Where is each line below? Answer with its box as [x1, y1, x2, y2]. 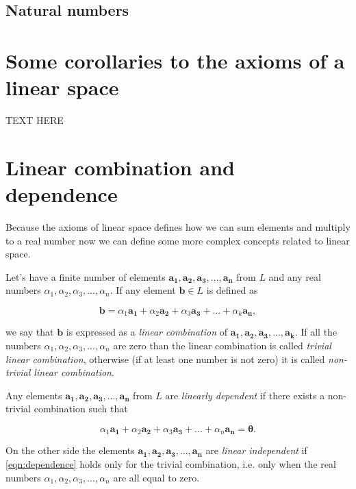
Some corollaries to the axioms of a [5, 46, 345, 74]
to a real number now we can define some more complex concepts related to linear [5, 233, 350, 247]
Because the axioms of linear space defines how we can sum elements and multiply [5, 220, 351, 234]
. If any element [110, 283, 176, 297]
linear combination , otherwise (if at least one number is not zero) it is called [5, 351, 325, 366]
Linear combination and [5, 153, 235, 181]
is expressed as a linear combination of [66, 325, 228, 339]
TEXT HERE [5, 113, 64, 127]
